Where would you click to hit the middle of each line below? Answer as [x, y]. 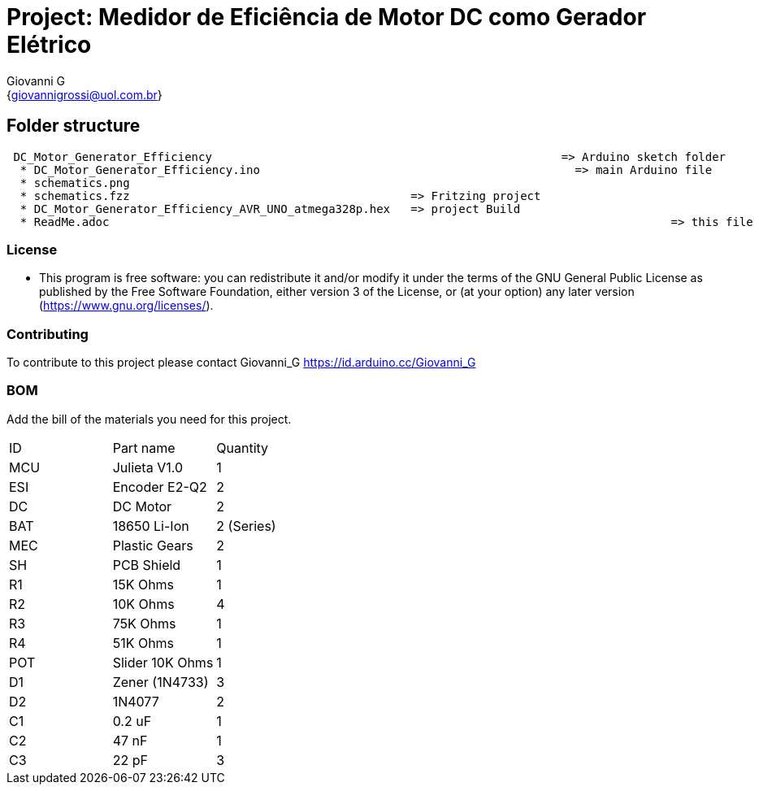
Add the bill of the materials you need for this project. [149, 419]
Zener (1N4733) [160, 682]
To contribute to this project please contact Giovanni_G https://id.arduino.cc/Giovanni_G [241, 363]
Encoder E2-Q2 [160, 487]
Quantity [243, 448]
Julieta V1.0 [147, 467]
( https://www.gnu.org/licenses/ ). [126, 306]
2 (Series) [246, 526]
